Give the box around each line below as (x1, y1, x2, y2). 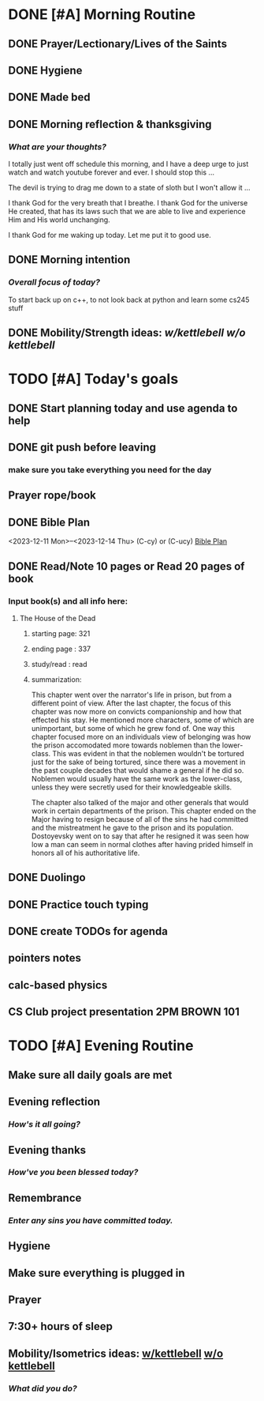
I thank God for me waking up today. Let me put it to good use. (8, 231, 211, 240)
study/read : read (31, 659, 88, 668)
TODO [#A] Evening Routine (8, 1037, 194, 1055)
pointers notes (8, 951, 81, 965)
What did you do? (8, 1383, 77, 1394)
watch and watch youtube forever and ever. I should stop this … (8, 168, 215, 177)
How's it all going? (8, 1119, 81, 1130)
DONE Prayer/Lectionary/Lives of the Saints (8, 37, 227, 51)
